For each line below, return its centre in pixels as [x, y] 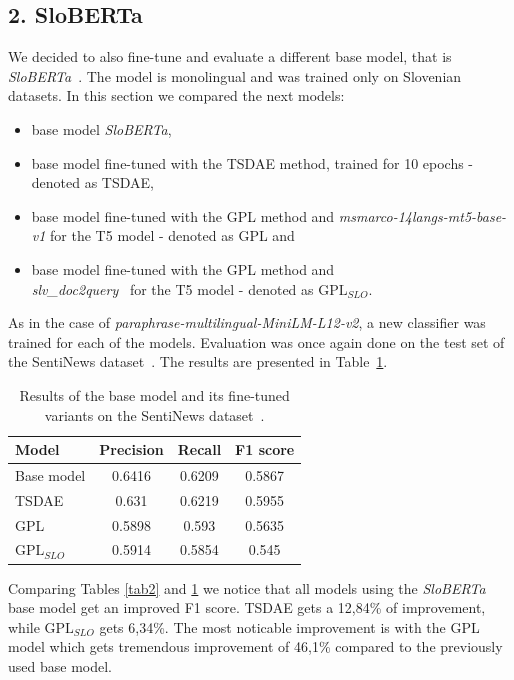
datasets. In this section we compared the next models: [176, 95]
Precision [131, 449]
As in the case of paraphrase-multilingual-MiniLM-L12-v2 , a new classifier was [247, 322]
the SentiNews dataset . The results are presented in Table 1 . [198, 361]
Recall [199, 449]
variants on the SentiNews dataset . [154, 414]
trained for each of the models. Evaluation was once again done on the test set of [256, 341]
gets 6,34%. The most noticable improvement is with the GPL [289, 626]
